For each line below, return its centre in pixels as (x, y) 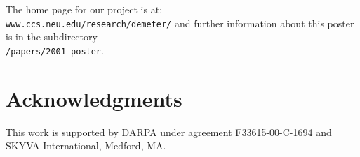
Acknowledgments (94, 98)
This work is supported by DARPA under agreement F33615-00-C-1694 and (169, 132)
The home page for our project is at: (84, 9)
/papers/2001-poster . (55, 50)
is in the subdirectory (52, 37)
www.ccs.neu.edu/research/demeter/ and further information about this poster (180, 23)
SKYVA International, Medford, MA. (86, 145)
